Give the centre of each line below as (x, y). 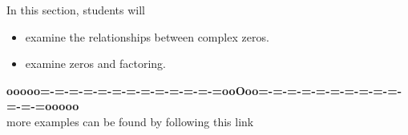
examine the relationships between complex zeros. (147, 36)
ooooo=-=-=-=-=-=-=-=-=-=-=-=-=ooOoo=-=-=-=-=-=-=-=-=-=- (204, 90)
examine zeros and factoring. (95, 64)
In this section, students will (76, 10)
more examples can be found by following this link (130, 121)
